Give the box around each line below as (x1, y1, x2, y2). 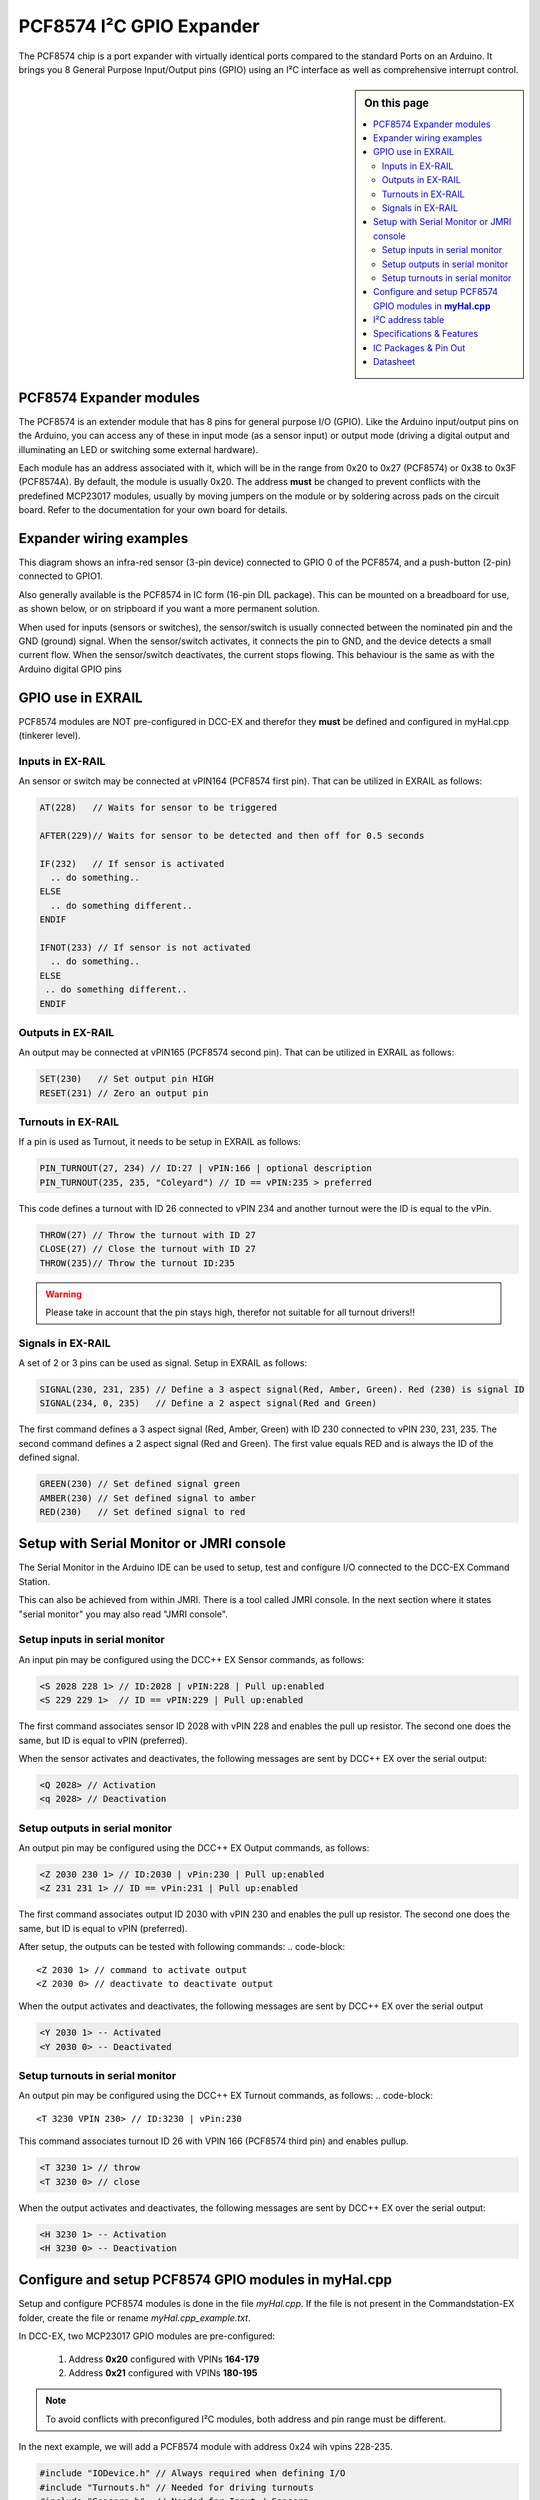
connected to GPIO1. (18, 570, 104, 582)
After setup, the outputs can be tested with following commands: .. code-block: (18, 1941, 345, 1953)
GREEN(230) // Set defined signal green (39, 1478, 240, 1490)
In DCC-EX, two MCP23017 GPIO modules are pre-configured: (18, 2330, 275, 2342)
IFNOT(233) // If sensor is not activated (39, 942, 251, 954)
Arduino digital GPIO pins (18, 663, 122, 675)
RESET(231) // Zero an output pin (39, 1087, 209, 1099)
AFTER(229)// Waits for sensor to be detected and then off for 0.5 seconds (39, 830, 425, 841)
